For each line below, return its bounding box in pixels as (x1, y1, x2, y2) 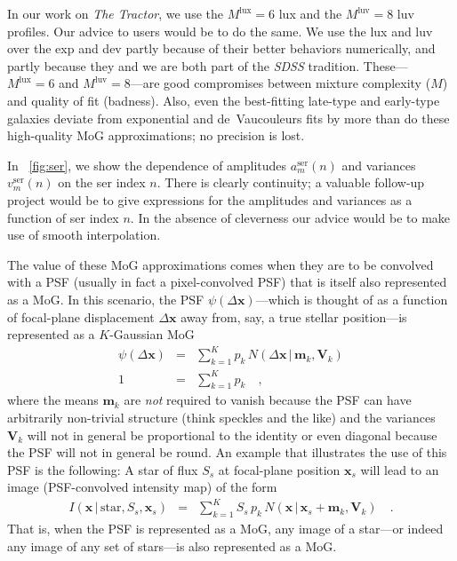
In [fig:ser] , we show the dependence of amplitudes (7, 155, 287, 174)
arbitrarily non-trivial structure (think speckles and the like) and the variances (7, 407, 436, 426)
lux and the (278, 4, 342, 22)
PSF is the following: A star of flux (7, 460, 198, 478)
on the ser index (58, 173, 146, 192)
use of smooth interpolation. (7, 225, 161, 244)
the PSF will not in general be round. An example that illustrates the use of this (7, 443, 447, 462)
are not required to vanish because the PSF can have (124, 391, 412, 409)
